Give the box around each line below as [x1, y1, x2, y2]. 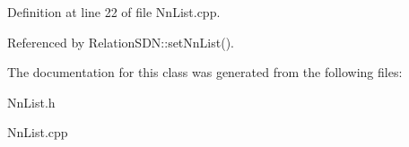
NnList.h [7, 92, 56, 111]
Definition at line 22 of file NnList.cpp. [7, 3, 221, 21]
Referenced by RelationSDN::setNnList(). [7, 32, 234, 51]
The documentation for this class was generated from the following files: [7, 63, 403, 82]
